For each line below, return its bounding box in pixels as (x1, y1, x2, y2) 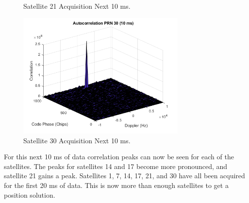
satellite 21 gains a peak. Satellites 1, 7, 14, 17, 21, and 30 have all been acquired (4, 170, 245, 181)
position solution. (4, 189, 55, 200)
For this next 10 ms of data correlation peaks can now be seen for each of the (4, 152, 234, 162)
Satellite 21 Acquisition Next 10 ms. (23, 1, 131, 11)
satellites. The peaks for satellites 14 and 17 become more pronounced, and (4, 161, 228, 171)
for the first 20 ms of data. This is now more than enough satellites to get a (4, 180, 229, 190)
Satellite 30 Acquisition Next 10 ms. (23, 135, 131, 145)
